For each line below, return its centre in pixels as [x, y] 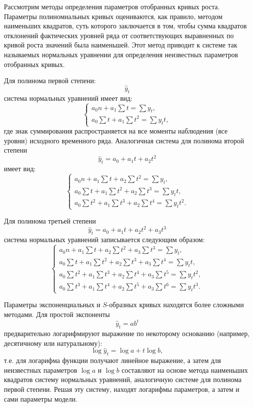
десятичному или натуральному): [53, 343]
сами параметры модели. [41, 398]
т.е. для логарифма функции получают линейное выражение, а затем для [113, 360]
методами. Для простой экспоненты [57, 314]
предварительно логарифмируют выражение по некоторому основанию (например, [127, 333]
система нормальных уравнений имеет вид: [68, 98]
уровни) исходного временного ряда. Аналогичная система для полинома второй [124, 140]
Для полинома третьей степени [50, 221]
